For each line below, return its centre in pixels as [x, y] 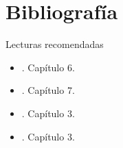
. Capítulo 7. [48, 90]
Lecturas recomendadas [55, 44]
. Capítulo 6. [48, 67]
